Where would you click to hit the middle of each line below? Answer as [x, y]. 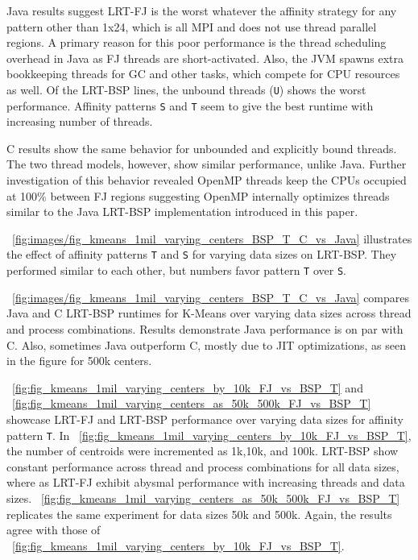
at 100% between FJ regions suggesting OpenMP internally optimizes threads [198, 195]
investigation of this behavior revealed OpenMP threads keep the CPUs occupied [207, 180]
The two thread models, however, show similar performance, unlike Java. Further [207, 164]
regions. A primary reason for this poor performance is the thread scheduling [197, 42]
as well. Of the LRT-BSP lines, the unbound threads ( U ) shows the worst [186, 89]
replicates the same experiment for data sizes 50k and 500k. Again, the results [199, 514]
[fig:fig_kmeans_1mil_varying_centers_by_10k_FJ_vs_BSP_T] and [188, 387]
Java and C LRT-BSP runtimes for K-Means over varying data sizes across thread [209, 313]
